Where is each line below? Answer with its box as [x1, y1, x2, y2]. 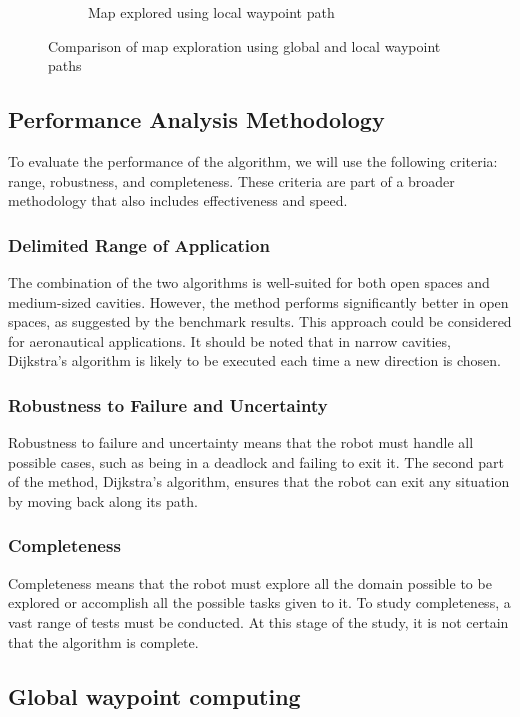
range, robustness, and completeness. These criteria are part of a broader [8, 170, 455, 191]
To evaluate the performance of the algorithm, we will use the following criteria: [8, 150, 498, 171]
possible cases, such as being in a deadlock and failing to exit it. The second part [8, 451, 505, 472]
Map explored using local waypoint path [88, 2, 335, 22]
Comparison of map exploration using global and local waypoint [48, 35, 441, 56]
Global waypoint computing [8, 680, 301, 711]
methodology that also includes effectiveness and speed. [8, 190, 348, 211]
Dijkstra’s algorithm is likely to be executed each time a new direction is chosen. [8, 350, 501, 371]
